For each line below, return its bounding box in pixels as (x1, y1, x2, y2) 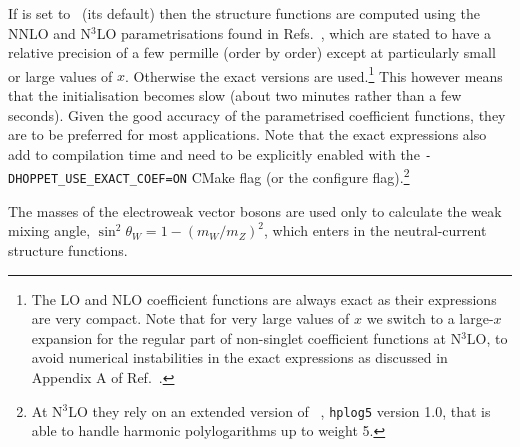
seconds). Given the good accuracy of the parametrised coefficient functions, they (8, 104, 506, 125)
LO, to (466, 327, 508, 348)
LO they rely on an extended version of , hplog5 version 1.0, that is (68, 400, 491, 421)
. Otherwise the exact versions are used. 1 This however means (125, 62, 503, 86)
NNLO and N (8, 22, 92, 43)
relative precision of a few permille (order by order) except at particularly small (8, 42, 496, 63)
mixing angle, (8, 220, 91, 241)
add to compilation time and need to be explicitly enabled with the (8, 143, 420, 164)
